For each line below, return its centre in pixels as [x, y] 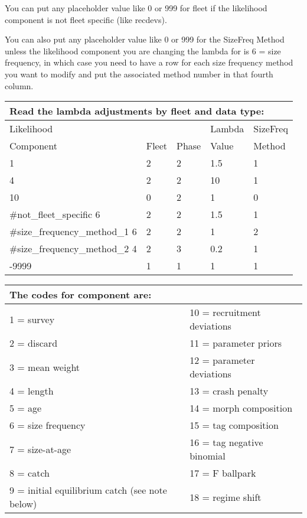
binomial [208, 456]
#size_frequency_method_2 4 [73, 249]
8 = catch [30, 473]
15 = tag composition [234, 425]
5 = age [26, 408]
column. [19, 85]
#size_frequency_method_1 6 [73, 232]
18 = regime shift [226, 497]
